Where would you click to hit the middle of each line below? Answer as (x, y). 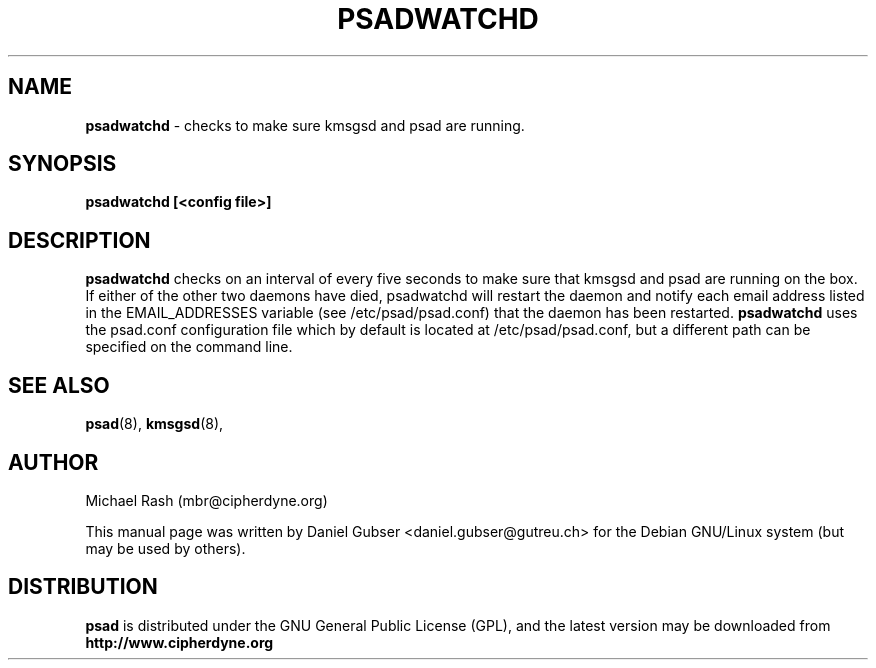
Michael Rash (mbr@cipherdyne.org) (206, 500)
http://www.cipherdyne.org (179, 642)
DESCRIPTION (79, 240)
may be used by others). (165, 548)
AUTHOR (53, 462)
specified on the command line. (189, 347)
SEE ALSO (59, 385)
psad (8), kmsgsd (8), (154, 424)
